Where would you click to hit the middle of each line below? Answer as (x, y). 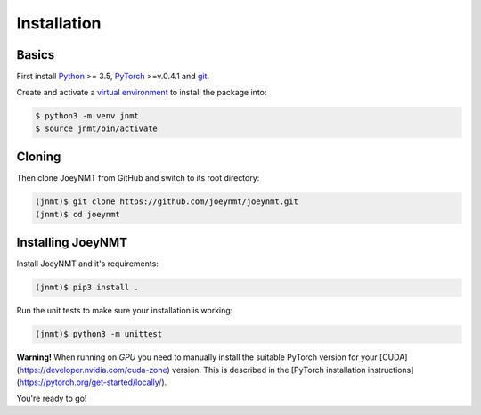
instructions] (391, 370)
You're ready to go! (52, 399)
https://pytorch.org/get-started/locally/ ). (93, 382)
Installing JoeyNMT (72, 243)
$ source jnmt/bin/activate (96, 128)
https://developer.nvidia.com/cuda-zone (94, 370)
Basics (36, 55)
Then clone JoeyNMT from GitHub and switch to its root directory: (138, 178)
